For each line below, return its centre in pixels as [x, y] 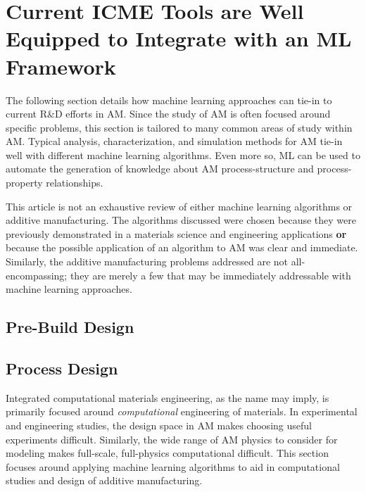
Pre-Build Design [70, 327]
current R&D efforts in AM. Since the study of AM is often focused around [168, 114]
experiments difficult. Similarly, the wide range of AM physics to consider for [172, 439]
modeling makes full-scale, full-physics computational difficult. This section [167, 453]
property [24, 183]
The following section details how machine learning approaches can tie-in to [169, 100]
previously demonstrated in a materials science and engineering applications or [176, 233]
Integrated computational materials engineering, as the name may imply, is [168, 397]
